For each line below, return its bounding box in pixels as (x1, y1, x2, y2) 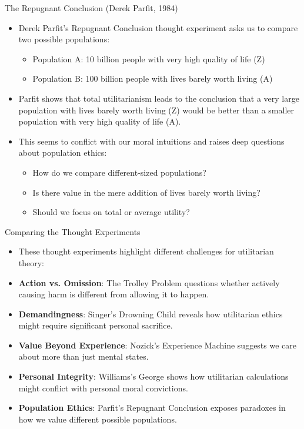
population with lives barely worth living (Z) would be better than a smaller (18, 103, 294, 116)
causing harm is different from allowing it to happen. (18, 288, 209, 300)
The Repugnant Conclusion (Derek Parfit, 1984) (5, 2, 178, 14)
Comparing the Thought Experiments (5, 225, 141, 237)
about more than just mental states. (18, 350, 149, 363)
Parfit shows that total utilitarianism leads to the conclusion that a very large (18, 92, 299, 104)
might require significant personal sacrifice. (18, 319, 173, 331)
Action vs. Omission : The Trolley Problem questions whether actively (18, 276, 280, 289)
